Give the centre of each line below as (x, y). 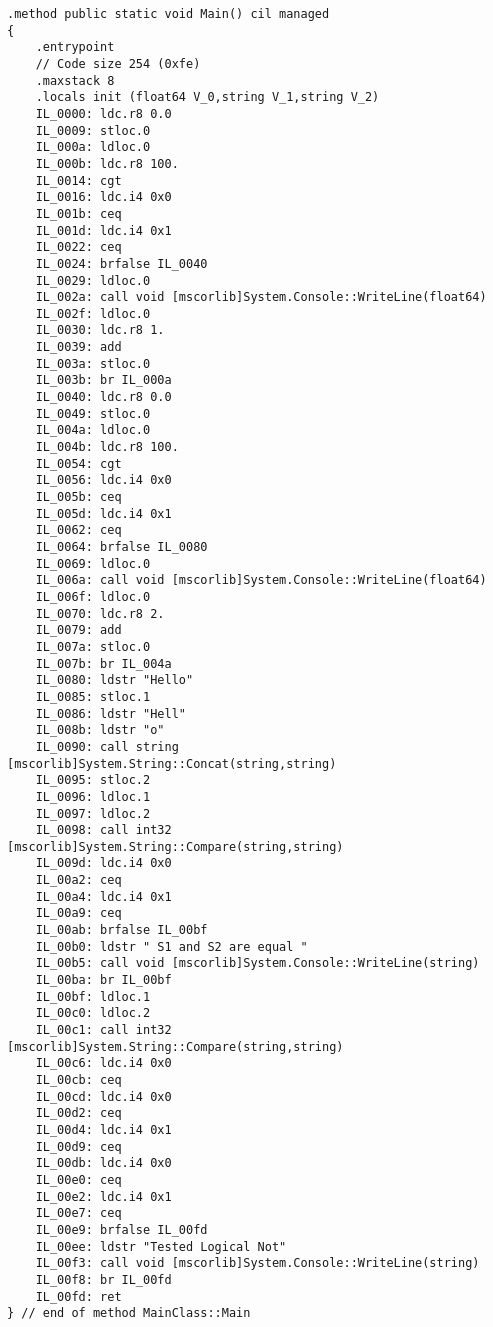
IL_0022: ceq (78, 247)
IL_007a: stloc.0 (93, 646)
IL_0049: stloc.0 (93, 413)
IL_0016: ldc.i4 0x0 (103, 197)
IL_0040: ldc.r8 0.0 (103, 397)
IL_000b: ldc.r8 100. (107, 163)
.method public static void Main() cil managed (168, 14)
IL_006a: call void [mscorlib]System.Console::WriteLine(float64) (261, 580)
